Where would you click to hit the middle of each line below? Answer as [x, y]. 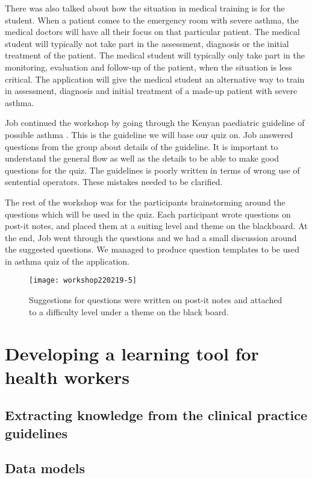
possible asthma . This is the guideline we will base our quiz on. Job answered [149, 134]
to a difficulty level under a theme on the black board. [129, 311]
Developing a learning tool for [132, 353]
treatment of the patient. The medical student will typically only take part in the [155, 55]
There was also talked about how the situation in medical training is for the [145, 8]
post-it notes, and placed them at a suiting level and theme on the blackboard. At [156, 226]
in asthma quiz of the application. [67, 261]
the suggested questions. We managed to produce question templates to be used [152, 249]
